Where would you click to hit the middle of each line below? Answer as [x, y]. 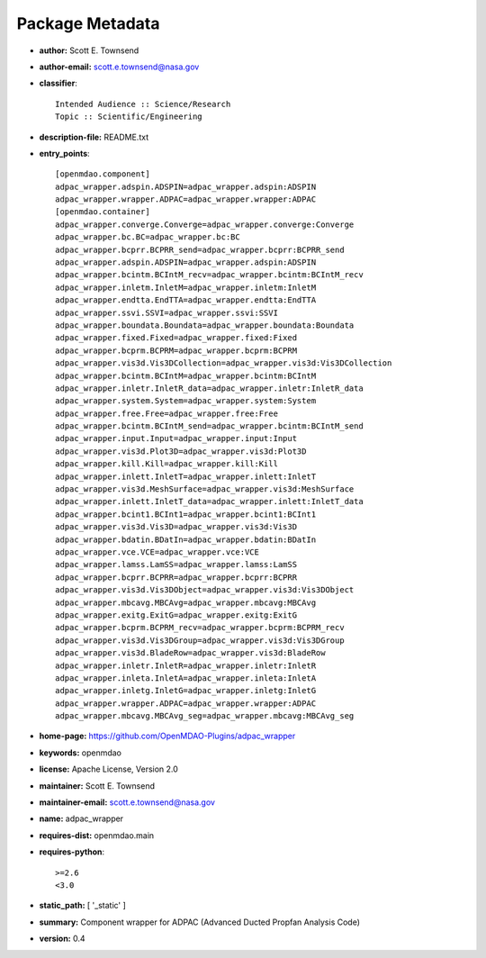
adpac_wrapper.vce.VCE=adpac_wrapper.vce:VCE [157, 552]
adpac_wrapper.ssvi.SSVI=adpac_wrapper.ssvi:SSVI [167, 312]
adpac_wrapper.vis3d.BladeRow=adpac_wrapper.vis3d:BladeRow [190, 653]
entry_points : [64, 153]
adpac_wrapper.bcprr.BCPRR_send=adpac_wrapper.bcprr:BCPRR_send [200, 249]
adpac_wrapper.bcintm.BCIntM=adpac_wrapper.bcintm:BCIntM [186, 375]
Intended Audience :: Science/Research [143, 104]
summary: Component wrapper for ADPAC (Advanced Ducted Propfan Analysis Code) [199, 922]
